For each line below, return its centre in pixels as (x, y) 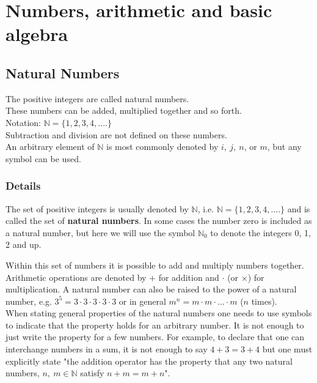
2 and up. (24, 244)
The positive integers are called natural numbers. (97, 98)
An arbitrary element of (50, 147)
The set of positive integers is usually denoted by (97, 208)
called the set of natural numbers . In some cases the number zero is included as (159, 221)
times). (264, 301)
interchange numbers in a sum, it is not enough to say (107, 349)
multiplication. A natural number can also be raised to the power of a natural (151, 289)
